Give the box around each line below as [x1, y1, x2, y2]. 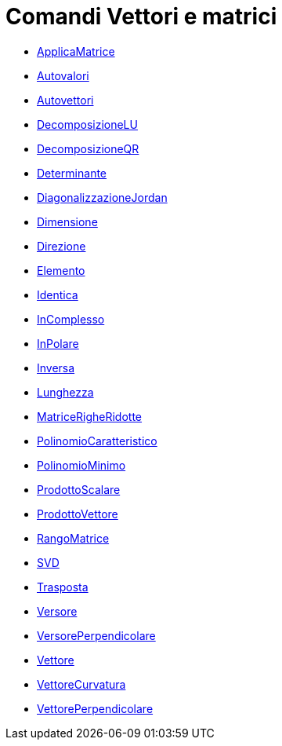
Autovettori [37, 93, 94, 107]
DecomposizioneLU [37, 117, 138, 131]
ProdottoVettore [37, 506, 118, 521]
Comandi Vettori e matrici [5, 3, 277, 30]
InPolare [37, 336, 79, 350]
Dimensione [37, 214, 98, 229]
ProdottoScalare [37, 482, 121, 496]
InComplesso [37, 312, 105, 326]
